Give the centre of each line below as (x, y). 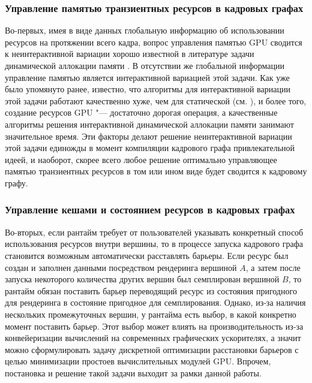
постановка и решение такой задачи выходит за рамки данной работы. (133, 373)
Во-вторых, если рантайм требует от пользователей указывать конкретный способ (154, 232)
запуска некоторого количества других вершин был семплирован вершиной (142, 279)
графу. (16, 183)
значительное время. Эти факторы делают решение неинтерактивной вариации (148, 136)
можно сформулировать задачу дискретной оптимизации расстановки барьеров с (152, 349)
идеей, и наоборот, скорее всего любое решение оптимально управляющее (141, 159)
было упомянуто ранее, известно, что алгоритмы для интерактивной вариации (148, 89)
